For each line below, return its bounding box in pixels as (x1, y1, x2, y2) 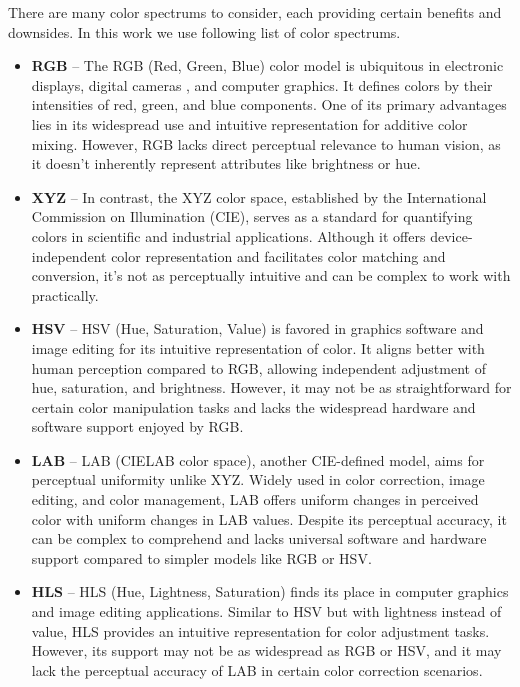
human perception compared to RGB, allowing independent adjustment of (31, 357, 486, 378)
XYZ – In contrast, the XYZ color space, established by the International (31, 186, 487, 207)
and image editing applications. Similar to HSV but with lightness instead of (31, 601, 502, 622)
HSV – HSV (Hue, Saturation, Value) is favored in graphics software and (31, 318, 484, 339)
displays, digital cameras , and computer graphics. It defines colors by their (31, 74, 493, 95)
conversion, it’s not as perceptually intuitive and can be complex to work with (31, 265, 511, 286)
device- (430, 225, 473, 246)
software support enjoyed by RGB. (31, 416, 244, 437)
